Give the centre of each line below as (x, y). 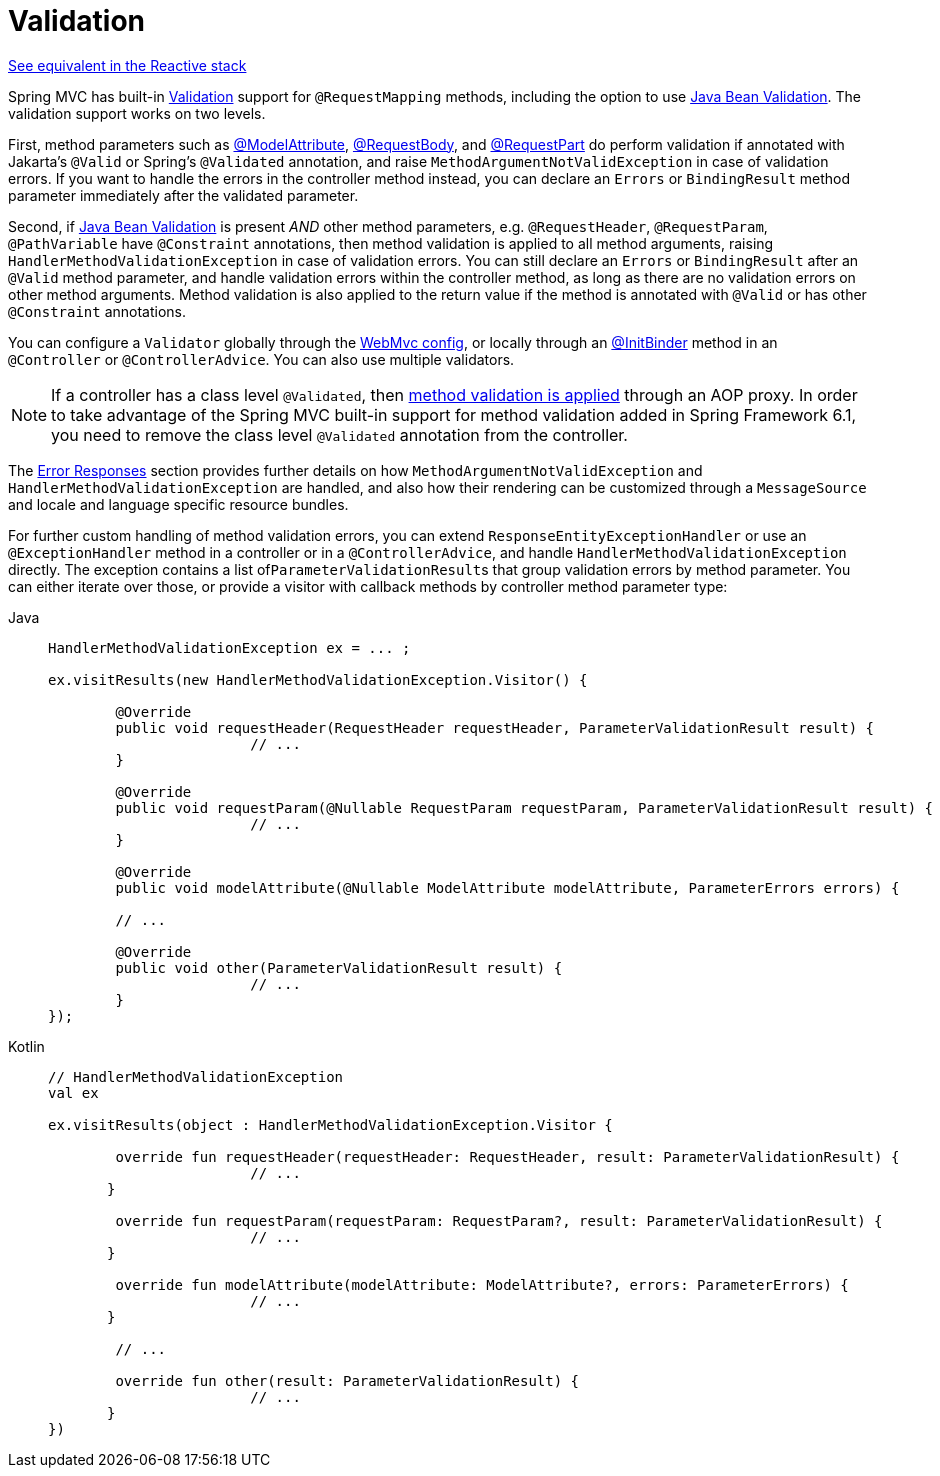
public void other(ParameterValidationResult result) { (339, 967)
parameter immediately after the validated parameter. (183, 195)
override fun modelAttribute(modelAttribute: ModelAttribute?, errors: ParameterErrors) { (482, 1284)
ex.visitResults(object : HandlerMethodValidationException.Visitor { (330, 1124)
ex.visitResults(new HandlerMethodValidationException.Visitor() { (318, 679)
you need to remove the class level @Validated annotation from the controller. (339, 434)
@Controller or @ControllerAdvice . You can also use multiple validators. (261, 359)
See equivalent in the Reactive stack (127, 65)
